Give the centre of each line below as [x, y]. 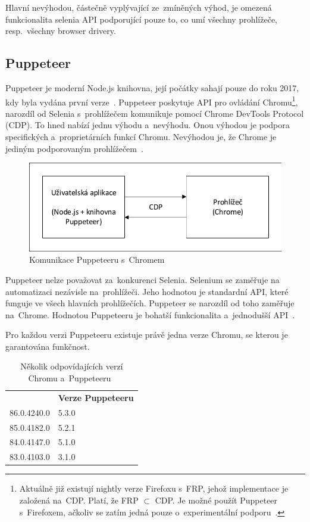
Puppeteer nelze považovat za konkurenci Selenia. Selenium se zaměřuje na [143, 279]
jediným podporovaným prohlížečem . [74, 148]
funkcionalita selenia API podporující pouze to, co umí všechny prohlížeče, [142, 19]
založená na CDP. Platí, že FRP [79, 500]
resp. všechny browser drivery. [61, 31]
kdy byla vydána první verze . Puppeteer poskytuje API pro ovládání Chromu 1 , [152, 101]
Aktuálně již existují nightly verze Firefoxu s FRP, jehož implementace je [154, 488]
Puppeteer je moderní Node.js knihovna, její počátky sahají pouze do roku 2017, [152, 87]
